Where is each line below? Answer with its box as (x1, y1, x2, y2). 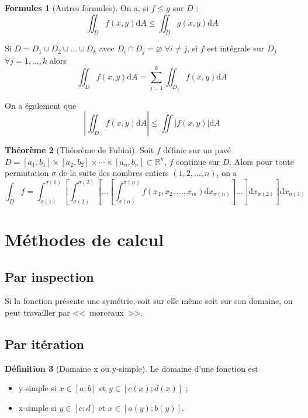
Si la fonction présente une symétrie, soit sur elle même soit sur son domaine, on (5, 295, 293, 307)
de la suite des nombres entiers (58, 167, 169, 179)
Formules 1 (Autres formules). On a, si (5, 2, 149, 13)
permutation (5, 167, 49, 179)
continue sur (176, 155, 220, 167)
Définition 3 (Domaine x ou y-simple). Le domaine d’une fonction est (5, 362, 258, 374)
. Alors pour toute (229, 155, 294, 167)
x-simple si (18, 401, 57, 413)
